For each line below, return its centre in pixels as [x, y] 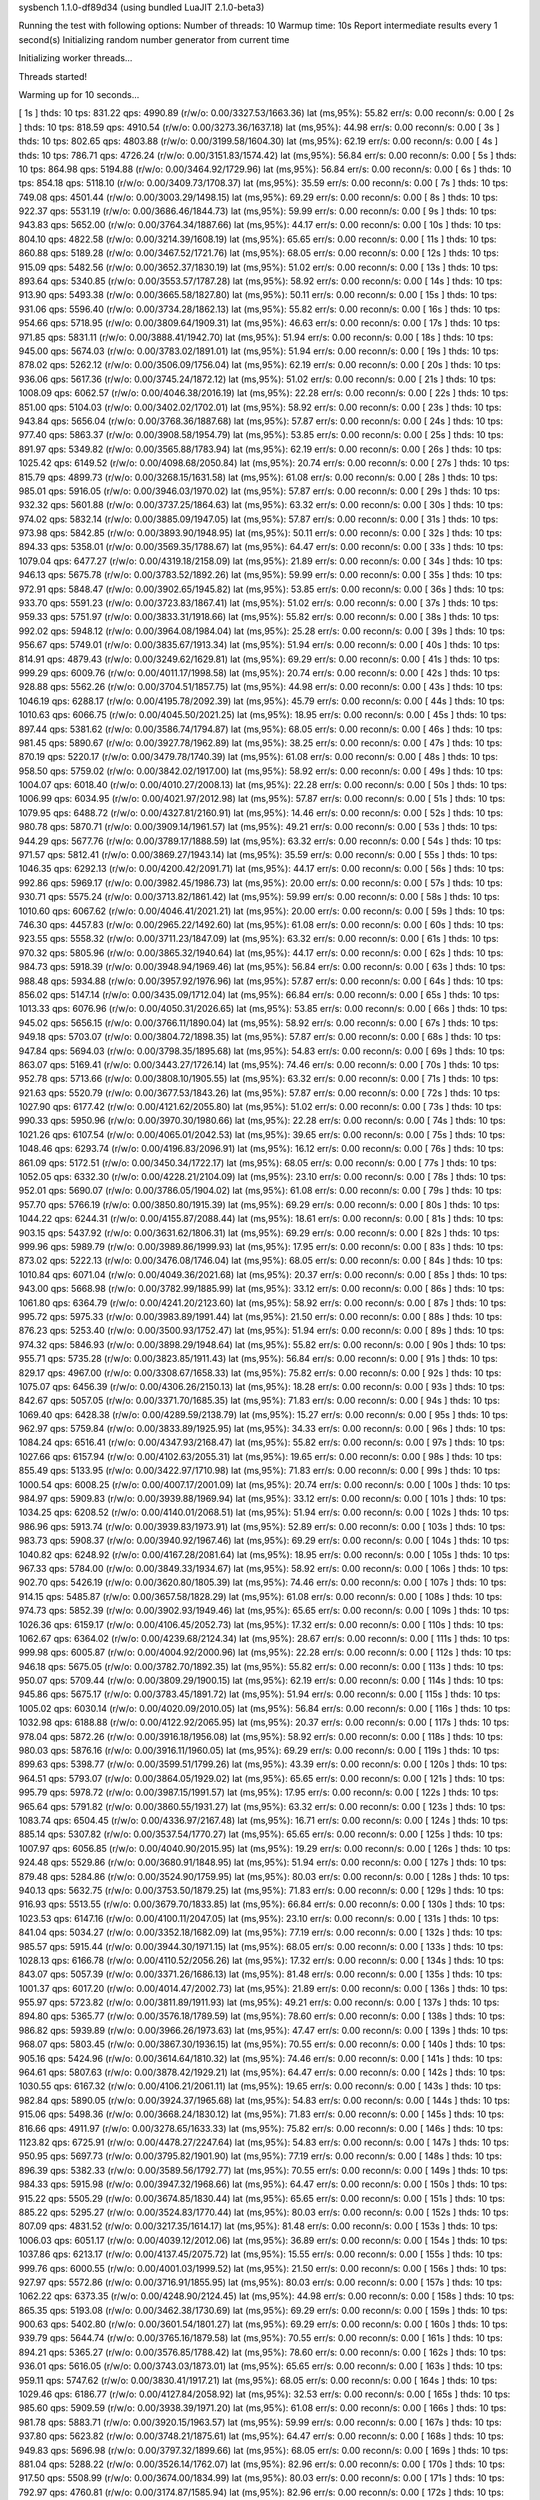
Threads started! [53, 76]
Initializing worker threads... [75, 58]
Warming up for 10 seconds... [79, 94]
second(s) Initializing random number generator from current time [154, 39]
